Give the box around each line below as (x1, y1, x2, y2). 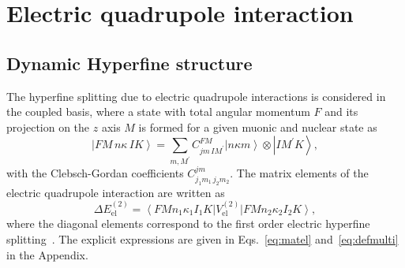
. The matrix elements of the (230, 165, 369, 181)
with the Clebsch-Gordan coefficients (6, 165, 184, 181)
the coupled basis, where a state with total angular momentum (6, 103, 310, 120)
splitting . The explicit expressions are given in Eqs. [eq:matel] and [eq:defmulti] (6, 231, 399, 248)
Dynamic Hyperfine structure (6, 50, 253, 75)
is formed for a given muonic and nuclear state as (138, 118, 377, 135)
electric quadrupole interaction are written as (6, 184, 225, 200)
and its (324, 103, 358, 120)
